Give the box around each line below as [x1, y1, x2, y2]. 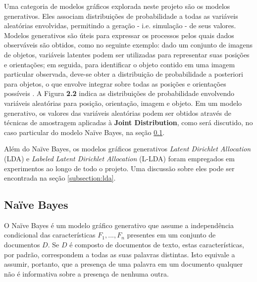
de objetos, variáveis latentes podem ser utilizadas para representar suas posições [4, 49, 250, 59]
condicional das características [4, 230, 96, 240]
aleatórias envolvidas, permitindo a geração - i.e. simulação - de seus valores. [4, 20, 236, 31]
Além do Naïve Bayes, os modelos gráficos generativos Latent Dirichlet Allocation [4, 143, 251, 154]
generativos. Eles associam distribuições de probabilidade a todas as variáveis [4, 10, 238, 21]
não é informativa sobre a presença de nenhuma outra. [4, 268, 169, 279]
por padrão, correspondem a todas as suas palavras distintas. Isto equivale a [4, 249, 235, 259]
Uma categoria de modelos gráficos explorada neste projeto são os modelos [4, 1, 230, 11]
